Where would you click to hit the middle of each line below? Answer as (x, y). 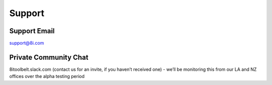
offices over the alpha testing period (47, 76)
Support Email (32, 31)
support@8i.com (27, 43)
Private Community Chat (49, 57)
